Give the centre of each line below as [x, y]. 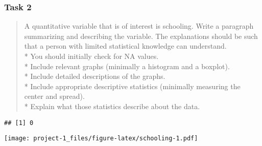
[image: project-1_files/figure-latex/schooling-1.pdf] [101, 139]
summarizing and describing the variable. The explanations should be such [141, 36]
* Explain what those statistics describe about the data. [112, 106]
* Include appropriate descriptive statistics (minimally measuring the [132, 86]
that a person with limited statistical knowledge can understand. [125, 46]
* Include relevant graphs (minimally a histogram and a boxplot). [127, 66]
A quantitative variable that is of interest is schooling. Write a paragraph [139, 26]
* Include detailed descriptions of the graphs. [95, 76]
